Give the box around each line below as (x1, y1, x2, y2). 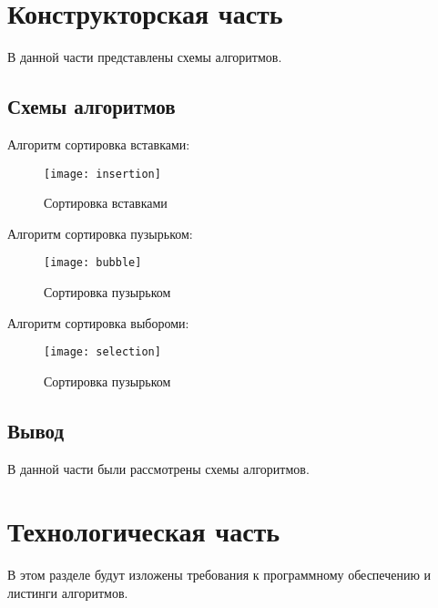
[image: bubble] (44, 256, 142, 270)
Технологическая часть (7, 512, 280, 550)
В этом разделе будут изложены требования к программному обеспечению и (7, 565, 432, 584)
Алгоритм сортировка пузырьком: (7, 223, 193, 242)
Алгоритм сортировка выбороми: (7, 313, 189, 332)
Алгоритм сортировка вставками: (7, 134, 190, 153)
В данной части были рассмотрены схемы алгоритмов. (7, 459, 310, 478)
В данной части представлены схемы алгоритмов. (7, 47, 282, 67)
